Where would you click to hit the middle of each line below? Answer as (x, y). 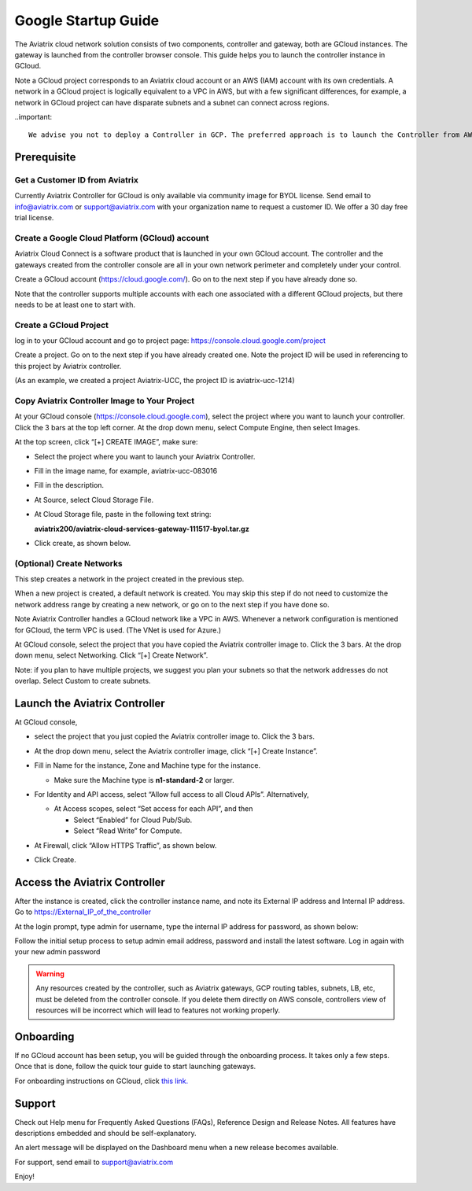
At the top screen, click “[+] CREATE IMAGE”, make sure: (106, 442)
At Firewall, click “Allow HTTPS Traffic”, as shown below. (125, 845)
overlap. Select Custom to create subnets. (83, 681)
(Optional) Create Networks (69, 563)
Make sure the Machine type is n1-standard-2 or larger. (144, 780)
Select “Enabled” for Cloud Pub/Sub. (133, 820)
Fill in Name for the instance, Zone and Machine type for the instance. (147, 765)
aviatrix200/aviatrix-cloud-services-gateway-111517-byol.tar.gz (142, 529)
